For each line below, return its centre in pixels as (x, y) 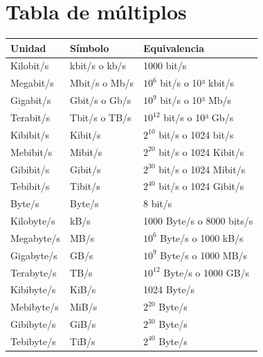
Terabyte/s (34, 272)
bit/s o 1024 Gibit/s (201, 186)
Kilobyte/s (33, 221)
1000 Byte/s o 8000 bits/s (198, 221)
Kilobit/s (30, 66)
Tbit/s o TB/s (101, 117)
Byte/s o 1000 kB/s (202, 237)
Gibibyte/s (33, 324)
